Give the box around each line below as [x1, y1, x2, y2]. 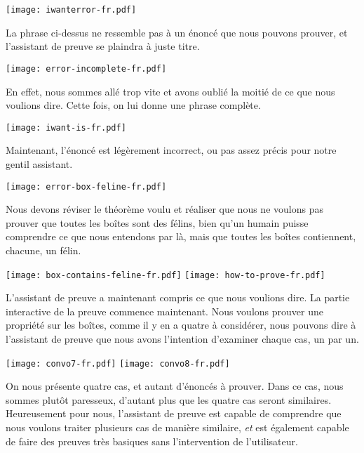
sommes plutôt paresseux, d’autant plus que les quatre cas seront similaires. [6, 392, 332, 407]
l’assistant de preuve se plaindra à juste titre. [6, 39, 200, 53]
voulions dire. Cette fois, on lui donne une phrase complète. [6, 98, 261, 112]
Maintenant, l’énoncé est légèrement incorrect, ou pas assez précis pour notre [6, 143, 337, 157]
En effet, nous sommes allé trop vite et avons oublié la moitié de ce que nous [6, 84, 335, 98]
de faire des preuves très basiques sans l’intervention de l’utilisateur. [6, 433, 298, 448]
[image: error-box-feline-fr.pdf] [6, 181, 167, 192]
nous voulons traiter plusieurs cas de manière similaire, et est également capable [6, 420, 349, 435]
